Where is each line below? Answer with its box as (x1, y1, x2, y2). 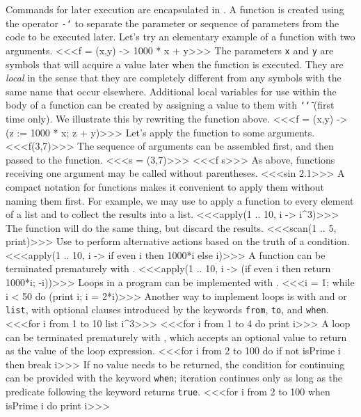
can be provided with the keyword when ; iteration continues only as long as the (6, 370, 342, 385)
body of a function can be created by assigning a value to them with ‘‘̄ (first (6, 97, 335, 112)
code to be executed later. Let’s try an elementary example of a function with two (6, 29, 355, 44)
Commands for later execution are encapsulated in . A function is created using (6, 2, 344, 16)
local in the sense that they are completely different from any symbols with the (6, 70, 342, 85)
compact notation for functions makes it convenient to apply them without (6, 179, 324, 194)
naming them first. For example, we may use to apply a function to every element (6, 193, 354, 207)
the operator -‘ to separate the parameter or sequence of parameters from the (6, 15, 339, 30)
